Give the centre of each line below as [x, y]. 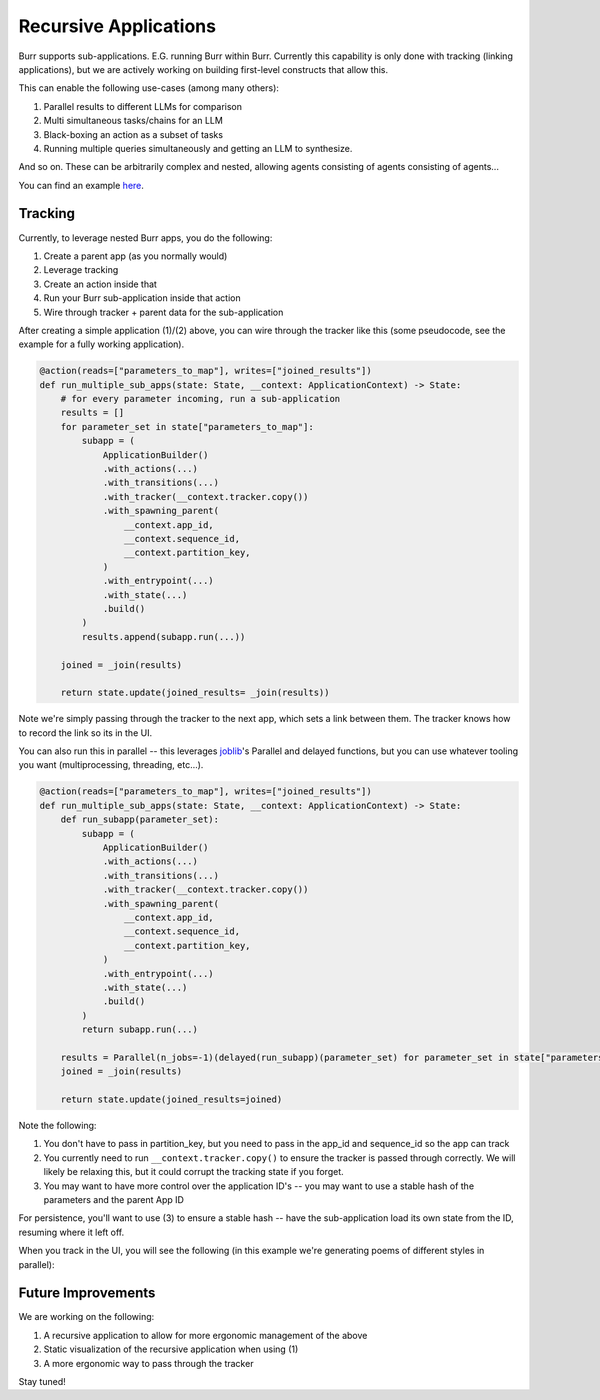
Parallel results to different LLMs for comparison [142, 106]
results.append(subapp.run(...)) [163, 636]
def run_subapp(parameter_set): [140, 819]
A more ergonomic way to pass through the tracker [148, 1363]
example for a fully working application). [101, 344]
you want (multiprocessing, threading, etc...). [111, 765]
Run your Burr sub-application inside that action [142, 298]
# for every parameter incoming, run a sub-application [200, 399]
